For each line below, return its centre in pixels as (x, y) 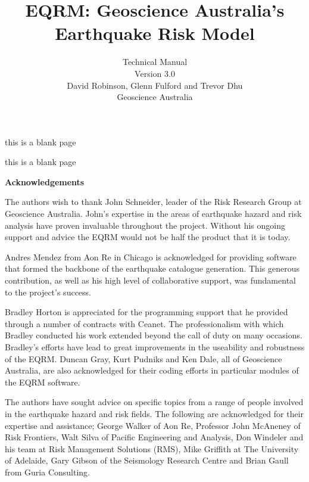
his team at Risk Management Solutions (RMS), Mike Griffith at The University (152, 448)
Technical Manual (155, 62)
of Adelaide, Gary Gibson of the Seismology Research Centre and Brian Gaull (147, 460)
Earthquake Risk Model (155, 33)
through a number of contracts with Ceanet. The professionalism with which (144, 323)
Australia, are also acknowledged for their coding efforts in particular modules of (152, 370)
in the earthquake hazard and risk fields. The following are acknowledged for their (154, 413)
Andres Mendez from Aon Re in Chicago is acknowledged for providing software (151, 256)
